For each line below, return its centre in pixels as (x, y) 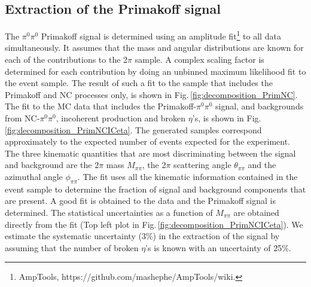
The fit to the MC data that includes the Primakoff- (100, 106)
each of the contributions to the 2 (66, 59)
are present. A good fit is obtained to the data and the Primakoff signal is (140, 201)
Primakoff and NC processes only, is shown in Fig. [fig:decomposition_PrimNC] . (151, 94)
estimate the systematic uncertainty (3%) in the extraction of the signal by (142, 236)
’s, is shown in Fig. (227, 118)
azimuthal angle (34, 176)
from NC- (22, 118)
